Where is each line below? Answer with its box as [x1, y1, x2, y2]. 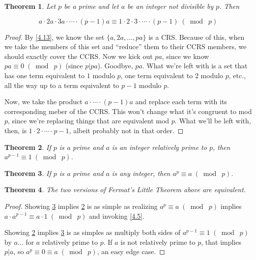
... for [17, 236, 34, 247]
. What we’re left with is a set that [142, 60, 248, 71]
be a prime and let [64, 1, 119, 11]
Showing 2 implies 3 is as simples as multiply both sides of [4, 227, 180, 237]
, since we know [162, 51, 209, 61]
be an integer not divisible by [127, 1, 214, 11]
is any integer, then [112, 168, 171, 178]
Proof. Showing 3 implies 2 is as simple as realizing [4, 201, 158, 211]
